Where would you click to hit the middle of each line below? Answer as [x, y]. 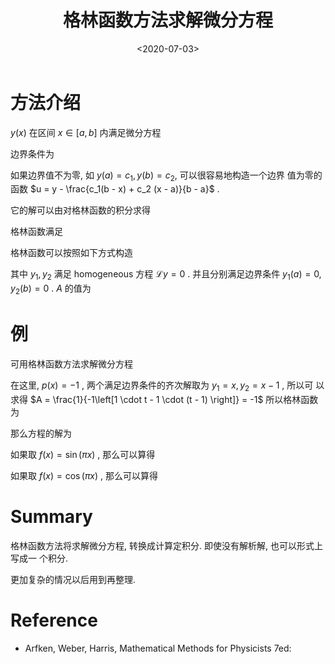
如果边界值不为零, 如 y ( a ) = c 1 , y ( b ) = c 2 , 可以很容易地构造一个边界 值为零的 [166, 176]
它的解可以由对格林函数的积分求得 [80, 210]
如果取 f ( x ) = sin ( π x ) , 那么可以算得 [83, 454]
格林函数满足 [36, 232]
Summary [51, 517]
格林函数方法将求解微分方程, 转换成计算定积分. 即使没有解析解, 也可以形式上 [166, 545]
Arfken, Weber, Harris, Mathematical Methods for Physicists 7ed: [158, 648]
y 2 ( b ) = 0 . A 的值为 [51, 289]
